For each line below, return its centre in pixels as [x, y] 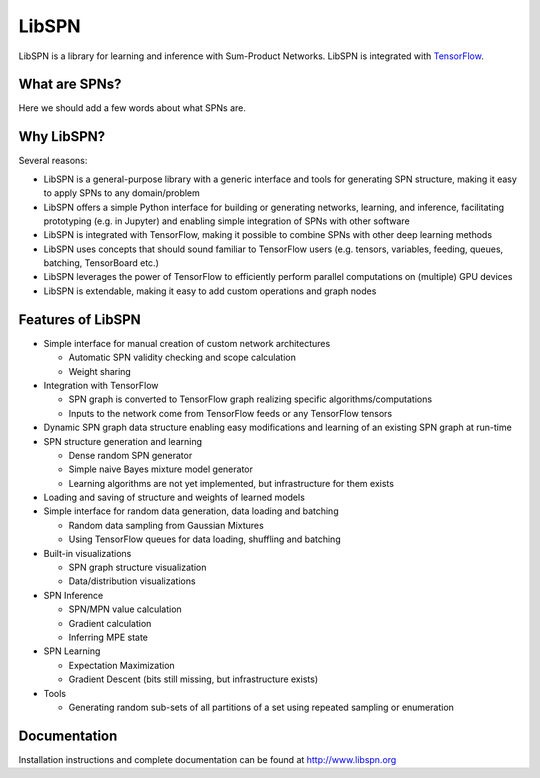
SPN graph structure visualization [137, 567]
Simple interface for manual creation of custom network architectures [187, 343]
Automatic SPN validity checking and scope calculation [182, 357]
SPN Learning [72, 651]
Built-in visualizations [87, 553]
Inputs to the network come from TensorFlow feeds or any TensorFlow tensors [230, 413]
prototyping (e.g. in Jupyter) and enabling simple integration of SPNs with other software [226, 221]
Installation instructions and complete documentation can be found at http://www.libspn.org [207, 759]
